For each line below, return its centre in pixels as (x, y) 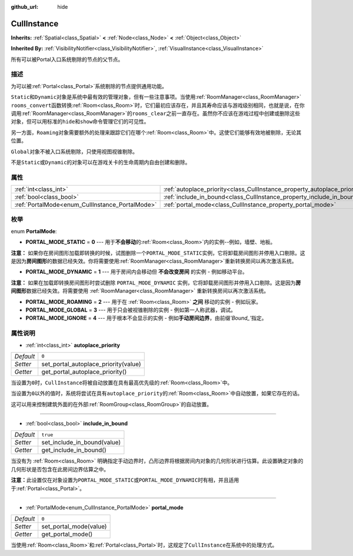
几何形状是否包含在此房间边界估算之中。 (60, 469)
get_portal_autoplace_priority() (84, 371)
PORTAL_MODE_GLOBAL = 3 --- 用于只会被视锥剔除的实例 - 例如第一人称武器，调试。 (131, 310)
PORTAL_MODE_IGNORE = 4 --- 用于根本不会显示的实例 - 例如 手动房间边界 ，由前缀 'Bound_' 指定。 (146, 318)
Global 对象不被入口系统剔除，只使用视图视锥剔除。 (74, 151)
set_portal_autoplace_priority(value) (91, 364)
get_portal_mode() (67, 534)
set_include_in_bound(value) (81, 443)
